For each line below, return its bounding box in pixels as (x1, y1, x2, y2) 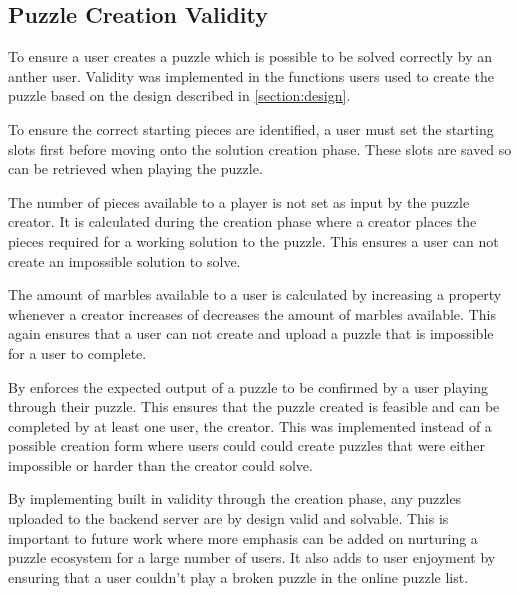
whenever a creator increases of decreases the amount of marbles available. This (8, 303, 496, 324)
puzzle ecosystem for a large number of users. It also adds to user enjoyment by (8, 547, 496, 568)
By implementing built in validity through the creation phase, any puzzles (8, 488, 462, 509)
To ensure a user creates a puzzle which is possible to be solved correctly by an (8, 46, 493, 67)
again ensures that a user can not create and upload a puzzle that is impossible (8, 323, 494, 344)
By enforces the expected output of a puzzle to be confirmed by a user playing (8, 376, 488, 397)
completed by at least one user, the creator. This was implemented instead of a (8, 415, 492, 436)
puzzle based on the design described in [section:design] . (8, 85, 351, 106)
